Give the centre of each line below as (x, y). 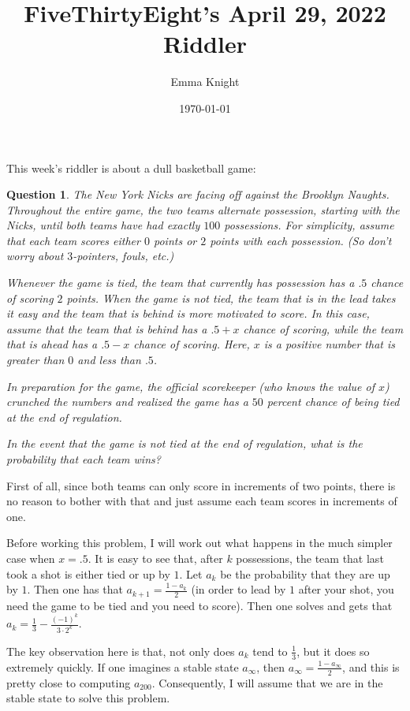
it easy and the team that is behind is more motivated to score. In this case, (188, 313)
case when (31, 558)
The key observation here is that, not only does (121, 651)
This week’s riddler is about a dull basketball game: (131, 168)
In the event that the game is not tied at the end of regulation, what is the (184, 443)
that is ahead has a (52, 344)
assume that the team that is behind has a (107, 328)
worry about (35, 256)
